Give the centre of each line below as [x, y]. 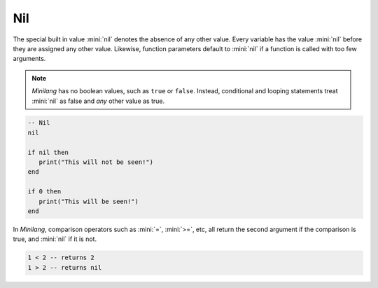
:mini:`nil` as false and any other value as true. [98, 101]
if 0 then [44, 192]
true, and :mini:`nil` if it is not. [55, 239]
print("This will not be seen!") [96, 162]
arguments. [29, 59]
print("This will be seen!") [89, 201]
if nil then [48, 152]
